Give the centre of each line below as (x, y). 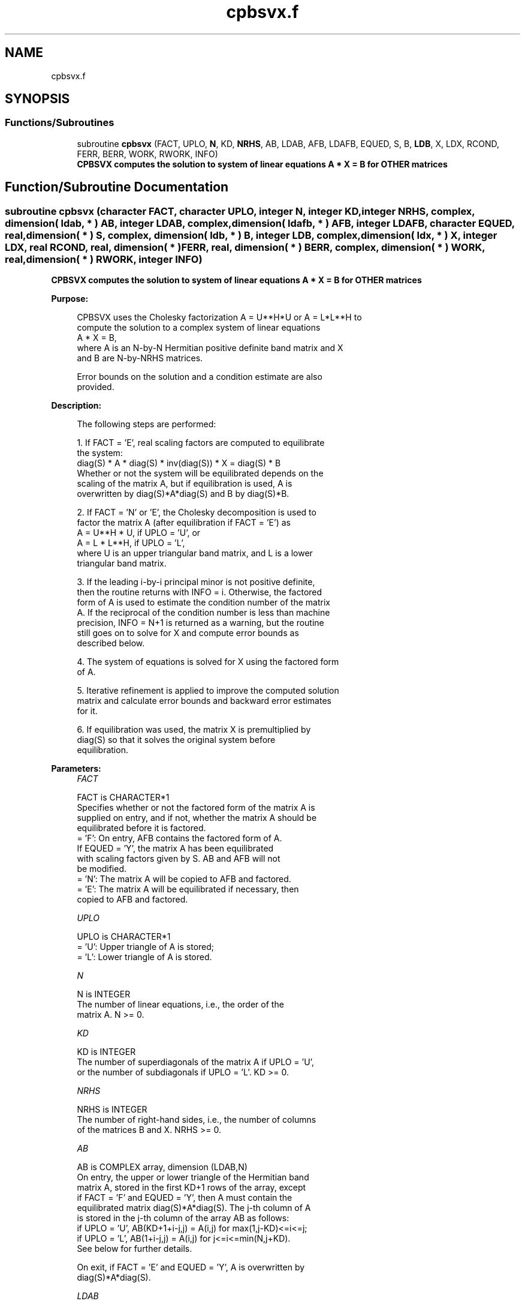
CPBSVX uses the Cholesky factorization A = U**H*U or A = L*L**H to (219, 317)
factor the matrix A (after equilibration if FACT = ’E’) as (184, 523)
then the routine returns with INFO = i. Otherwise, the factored (200, 592)
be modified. (102, 869)
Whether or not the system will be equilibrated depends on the (200, 473)
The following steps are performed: (147, 424)
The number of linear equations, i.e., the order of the (180, 1005)
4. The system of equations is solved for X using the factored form (208, 662)
